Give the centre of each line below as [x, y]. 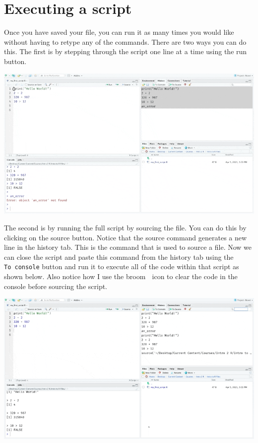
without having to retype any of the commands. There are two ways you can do [125, 41]
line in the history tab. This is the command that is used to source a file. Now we [128, 247]
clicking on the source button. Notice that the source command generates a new [126, 237]
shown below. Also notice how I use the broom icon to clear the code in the [121, 276]
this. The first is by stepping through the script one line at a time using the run [126, 51]
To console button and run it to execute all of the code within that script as [122, 266]
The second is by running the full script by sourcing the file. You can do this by [125, 227]
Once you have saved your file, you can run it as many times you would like [119, 32]
